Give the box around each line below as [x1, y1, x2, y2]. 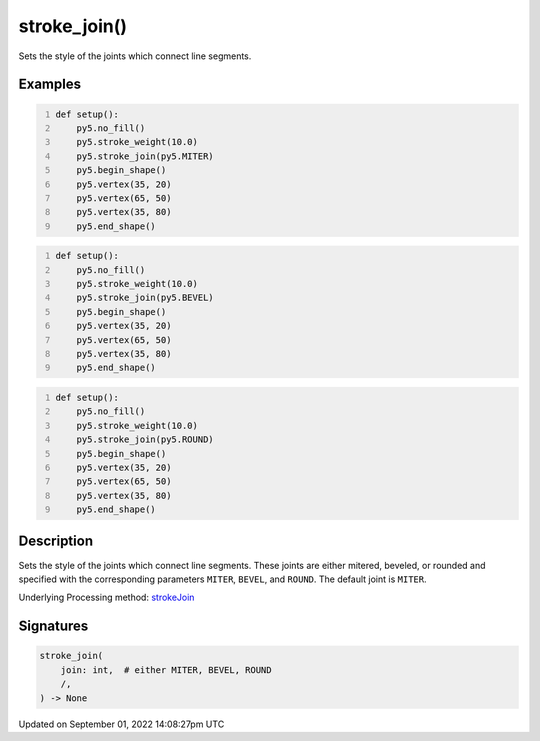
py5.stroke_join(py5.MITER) [76, 150, 214, 162]
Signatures [18, 618, 89, 635]
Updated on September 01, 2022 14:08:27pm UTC [18, 718, 225, 730]
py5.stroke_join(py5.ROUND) [76, 434, 214, 445]
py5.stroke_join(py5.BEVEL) [76, 292, 214, 304]
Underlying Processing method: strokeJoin [18, 591, 195, 604]
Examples [18, 76, 82, 93]
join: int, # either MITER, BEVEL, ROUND [60, 664, 272, 675]
